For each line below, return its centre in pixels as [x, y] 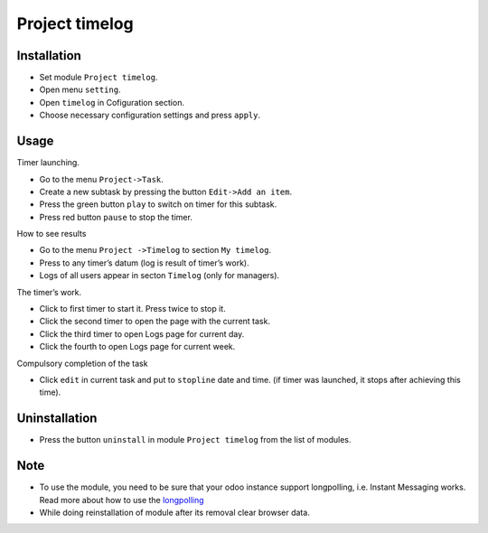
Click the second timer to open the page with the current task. [155, 322]
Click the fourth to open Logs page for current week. [137, 347]
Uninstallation [57, 419]
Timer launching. [48, 163]
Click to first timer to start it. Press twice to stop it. [132, 309]
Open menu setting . [80, 89]
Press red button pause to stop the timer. [116, 217]
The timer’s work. [49, 292]
